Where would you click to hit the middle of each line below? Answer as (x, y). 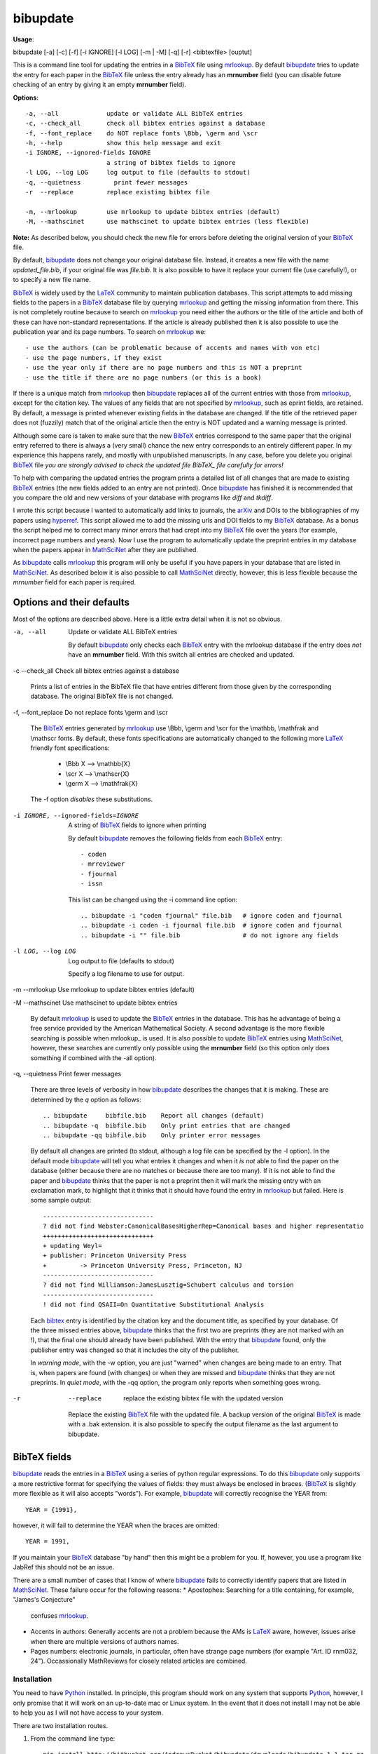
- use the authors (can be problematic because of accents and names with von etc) (173, 348)
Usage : (23, 39)
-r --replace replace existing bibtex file (118, 192)
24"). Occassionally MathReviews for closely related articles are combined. (139, 1661)
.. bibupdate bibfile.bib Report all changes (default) (154, 1116)
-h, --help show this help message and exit (123, 143)
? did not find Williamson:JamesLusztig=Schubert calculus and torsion (168, 1285)
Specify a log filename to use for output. (126, 973)
